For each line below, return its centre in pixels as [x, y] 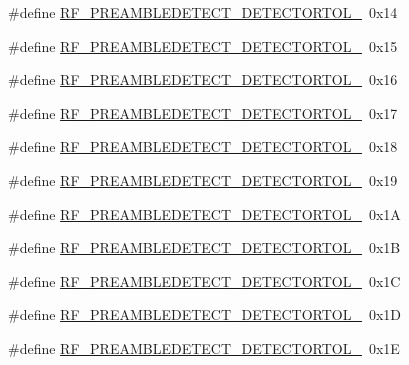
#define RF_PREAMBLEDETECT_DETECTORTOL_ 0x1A [204, 213]
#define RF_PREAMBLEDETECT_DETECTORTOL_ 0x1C [204, 280]
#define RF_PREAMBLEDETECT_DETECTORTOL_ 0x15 [203, 45]
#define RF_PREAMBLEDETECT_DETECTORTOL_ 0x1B [204, 247]
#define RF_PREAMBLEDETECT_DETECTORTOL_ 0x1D [205, 314]
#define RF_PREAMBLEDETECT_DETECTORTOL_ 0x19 [203, 179]
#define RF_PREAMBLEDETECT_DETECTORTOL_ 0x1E [204, 347]
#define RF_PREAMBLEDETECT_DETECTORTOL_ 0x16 [203, 79]
